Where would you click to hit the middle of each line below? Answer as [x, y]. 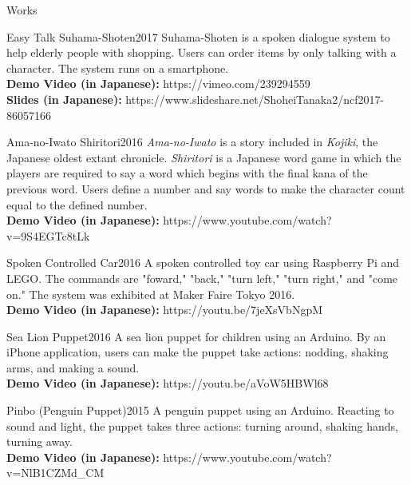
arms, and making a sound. [73, 367]
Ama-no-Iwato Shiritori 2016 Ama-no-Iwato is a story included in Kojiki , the [192, 142]
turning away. [40, 441]
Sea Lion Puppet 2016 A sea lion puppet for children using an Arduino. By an [196, 336]
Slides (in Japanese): [64, 99]
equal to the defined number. [77, 204]
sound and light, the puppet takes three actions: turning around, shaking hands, [202, 425]
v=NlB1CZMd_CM [55, 473]
